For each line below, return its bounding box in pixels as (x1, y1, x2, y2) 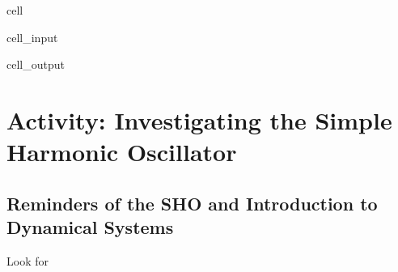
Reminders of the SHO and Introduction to (6, 190, 378, 215)
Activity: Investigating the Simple (6, 103, 392, 136)
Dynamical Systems (6, 215, 174, 240)
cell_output (6, 56, 65, 73)
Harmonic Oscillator (6, 135, 237, 168)
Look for (6, 252, 49, 269)
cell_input (6, 28, 58, 45)
